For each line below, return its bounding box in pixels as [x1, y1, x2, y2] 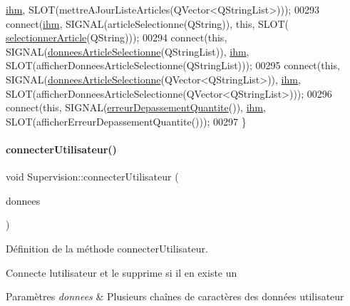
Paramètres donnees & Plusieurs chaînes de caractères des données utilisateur [6, 289, 344, 304]
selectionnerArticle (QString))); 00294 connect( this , [6, 30, 227, 45]
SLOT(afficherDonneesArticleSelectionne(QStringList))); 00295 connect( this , [6, 58, 340, 73]
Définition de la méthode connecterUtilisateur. [6, 240, 208, 255]
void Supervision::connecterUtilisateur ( [6, 169, 179, 184]
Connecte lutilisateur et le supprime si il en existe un [6, 265, 237, 280]
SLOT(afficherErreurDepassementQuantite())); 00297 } [6, 113, 247, 128]
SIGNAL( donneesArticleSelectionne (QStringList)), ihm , [6, 44, 249, 58]
